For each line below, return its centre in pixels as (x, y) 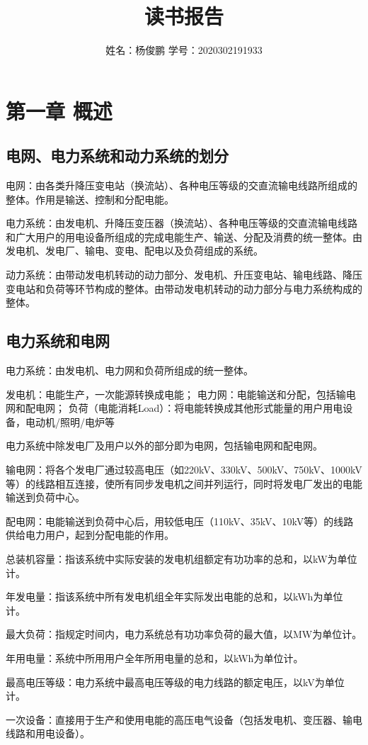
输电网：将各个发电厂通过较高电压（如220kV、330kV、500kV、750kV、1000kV (184, 470)
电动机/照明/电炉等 (70, 421)
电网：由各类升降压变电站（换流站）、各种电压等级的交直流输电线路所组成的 (182, 185)
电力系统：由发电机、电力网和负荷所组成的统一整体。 (130, 370)
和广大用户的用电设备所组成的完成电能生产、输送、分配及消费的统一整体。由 (184, 236)
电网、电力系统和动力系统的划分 (117, 156)
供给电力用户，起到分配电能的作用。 (90, 535)
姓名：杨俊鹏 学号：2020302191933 (184, 50)
